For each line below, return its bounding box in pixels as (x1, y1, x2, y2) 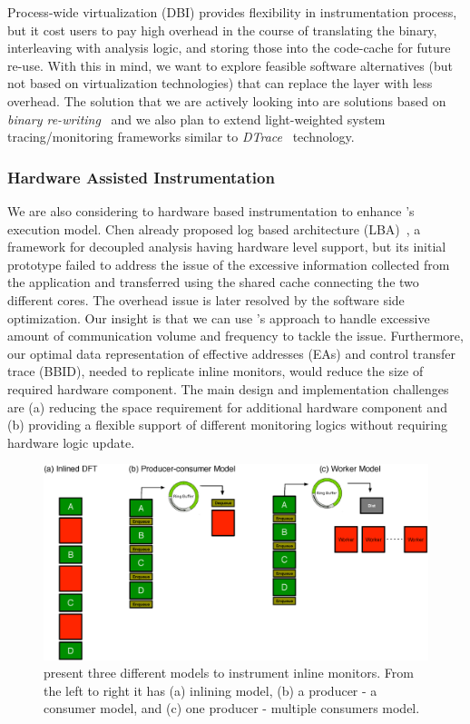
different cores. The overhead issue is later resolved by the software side (7, 290, 405, 309)
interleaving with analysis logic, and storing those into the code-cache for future (7, 38, 451, 57)
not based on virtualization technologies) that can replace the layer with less (7, 74, 433, 93)
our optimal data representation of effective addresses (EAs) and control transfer (7, 343, 456, 362)
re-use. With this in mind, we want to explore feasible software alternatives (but (7, 55, 453, 74)
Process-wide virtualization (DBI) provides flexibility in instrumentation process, (7, 3, 457, 21)
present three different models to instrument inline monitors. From (44, 663, 414, 682)
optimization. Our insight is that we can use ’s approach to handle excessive (7, 308, 430, 327)
